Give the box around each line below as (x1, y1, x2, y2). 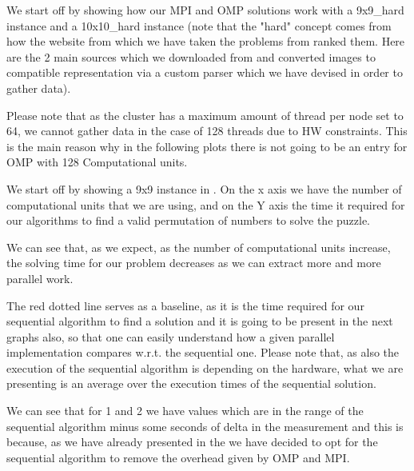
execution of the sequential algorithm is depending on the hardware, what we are (6, 359, 404, 376)
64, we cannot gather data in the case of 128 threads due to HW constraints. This (6, 122, 408, 139)
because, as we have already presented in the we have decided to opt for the (6, 433, 378, 450)
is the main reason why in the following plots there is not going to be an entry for (6, 138, 408, 154)
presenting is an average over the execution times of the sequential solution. (6, 375, 376, 392)
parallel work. (6, 269, 74, 286)
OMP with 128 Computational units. (6, 154, 188, 170)
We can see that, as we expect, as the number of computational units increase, (6, 238, 391, 255)
